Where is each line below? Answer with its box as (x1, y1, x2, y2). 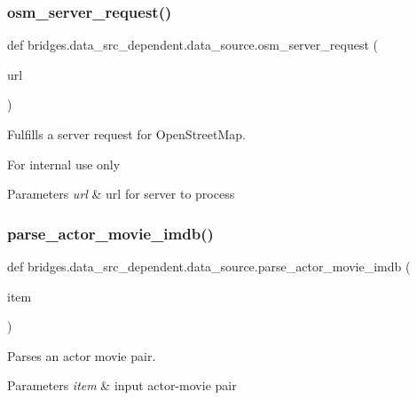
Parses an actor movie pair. (7, 346, 156, 365)
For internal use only (7, 154, 121, 173)
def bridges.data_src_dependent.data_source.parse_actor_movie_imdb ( (7, 257, 411, 275)
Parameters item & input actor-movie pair (7, 376, 237, 395)
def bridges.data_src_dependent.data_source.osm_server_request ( (7, 35, 378, 54)
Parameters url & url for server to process (7, 184, 235, 203)
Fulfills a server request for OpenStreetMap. (7, 125, 246, 143)
